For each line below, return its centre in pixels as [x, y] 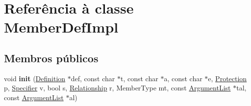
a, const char [183, 78]
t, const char [139, 78]
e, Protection [227, 78]
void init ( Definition [35, 78]
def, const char [93, 78]
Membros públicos [51, 58]
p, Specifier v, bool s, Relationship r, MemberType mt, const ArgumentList [117, 88]
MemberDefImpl [61, 27]
